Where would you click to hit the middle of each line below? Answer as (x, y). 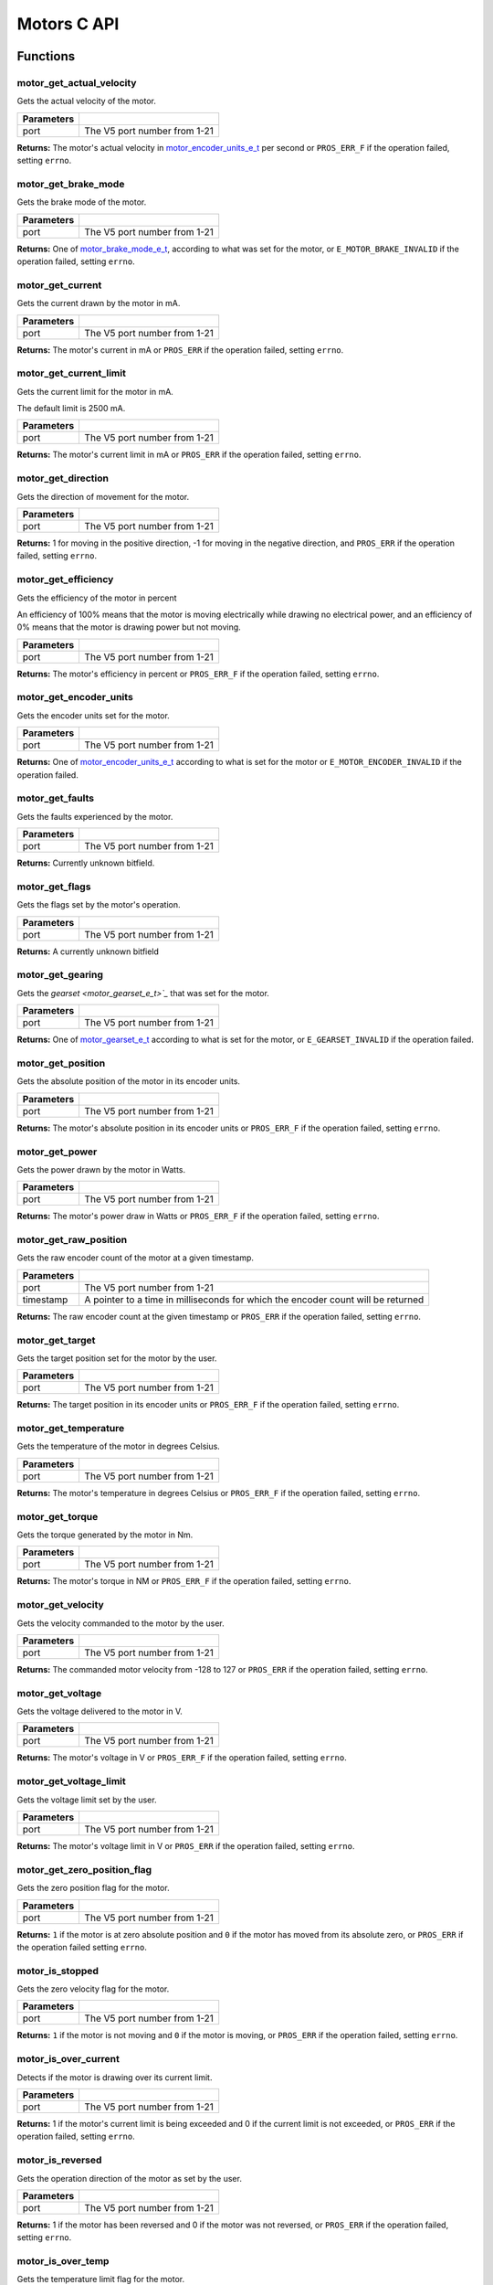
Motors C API (68, 24)
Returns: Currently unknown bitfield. (86, 863)
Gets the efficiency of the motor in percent (97, 598)
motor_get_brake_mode (71, 184)
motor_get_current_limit (72, 373)
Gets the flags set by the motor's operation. (99, 905)
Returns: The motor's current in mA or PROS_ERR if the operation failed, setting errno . (180, 350)
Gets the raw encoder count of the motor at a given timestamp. (136, 1258)
